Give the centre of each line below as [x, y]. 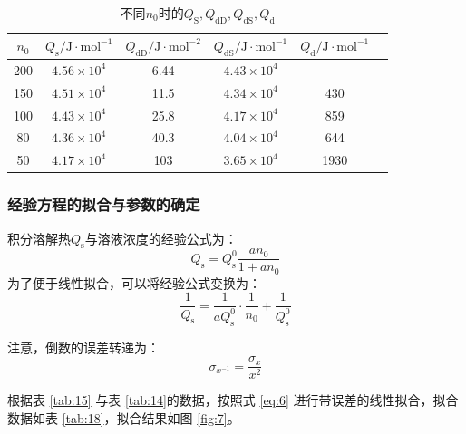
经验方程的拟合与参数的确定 [104, 204]
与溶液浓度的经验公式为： [161, 238]
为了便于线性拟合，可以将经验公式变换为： [134, 282]
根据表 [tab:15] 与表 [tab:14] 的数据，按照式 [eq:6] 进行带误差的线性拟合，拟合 [233, 400]
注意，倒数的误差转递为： [83, 347]
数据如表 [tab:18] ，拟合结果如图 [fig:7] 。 [124, 417]
